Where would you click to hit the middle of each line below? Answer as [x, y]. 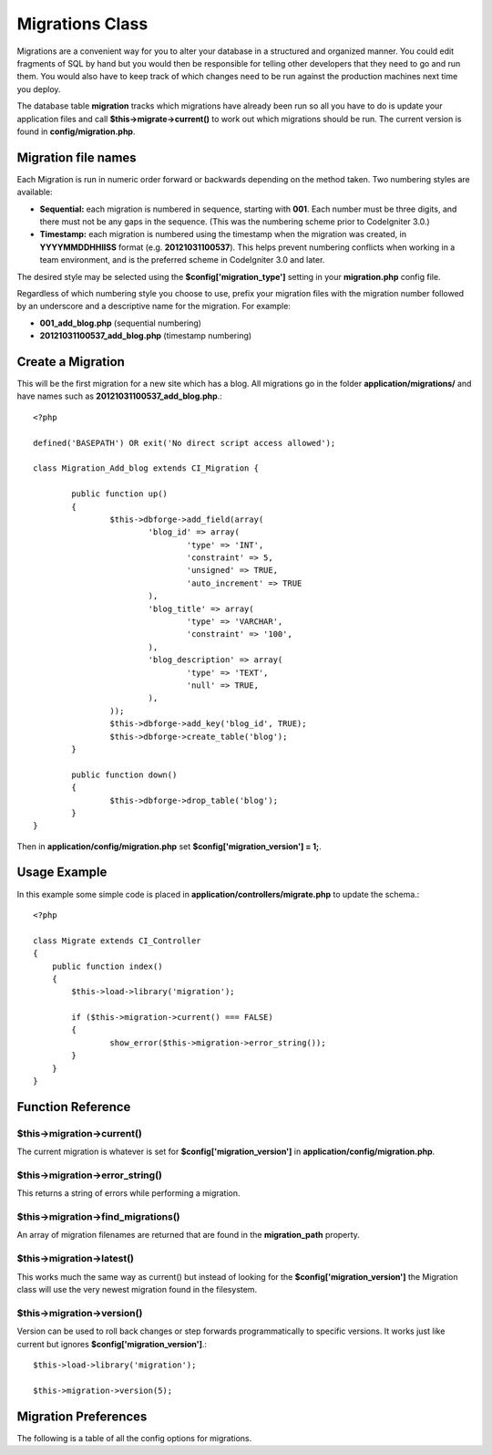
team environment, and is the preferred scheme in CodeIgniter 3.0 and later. [182, 260]
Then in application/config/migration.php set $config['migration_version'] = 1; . [169, 846]
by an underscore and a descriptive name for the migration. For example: [154, 307]
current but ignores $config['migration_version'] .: [112, 1344]
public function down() [124, 774]
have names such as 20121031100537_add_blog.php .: [119, 396]
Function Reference [74, 1107]
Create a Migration [71, 362]
